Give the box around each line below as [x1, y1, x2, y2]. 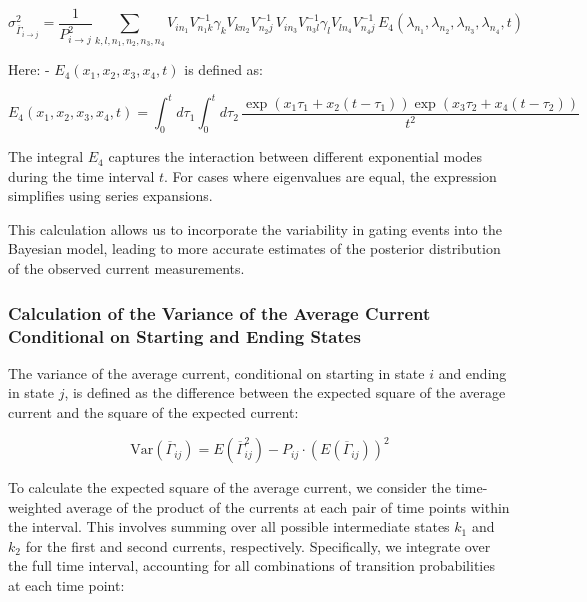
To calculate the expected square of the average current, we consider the [8, 477, 451, 498]
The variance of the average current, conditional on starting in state [8, 362, 425, 383]
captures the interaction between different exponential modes [108, 146, 483, 167]
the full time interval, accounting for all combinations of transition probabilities [8, 555, 495, 576]
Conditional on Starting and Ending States [8, 323, 361, 348]
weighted [8, 496, 62, 517]
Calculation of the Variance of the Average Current [8, 300, 431, 325]
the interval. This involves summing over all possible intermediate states [8, 516, 450, 537]
